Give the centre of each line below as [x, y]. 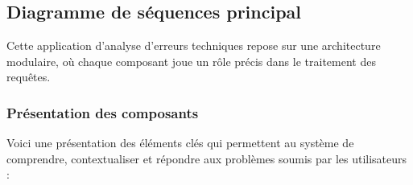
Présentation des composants [103, 112]
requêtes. [29, 77]
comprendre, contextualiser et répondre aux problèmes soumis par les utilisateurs [207, 158]
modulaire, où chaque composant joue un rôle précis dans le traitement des [191, 61]
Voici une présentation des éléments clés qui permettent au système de [180, 143]
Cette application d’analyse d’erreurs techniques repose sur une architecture [194, 45]
